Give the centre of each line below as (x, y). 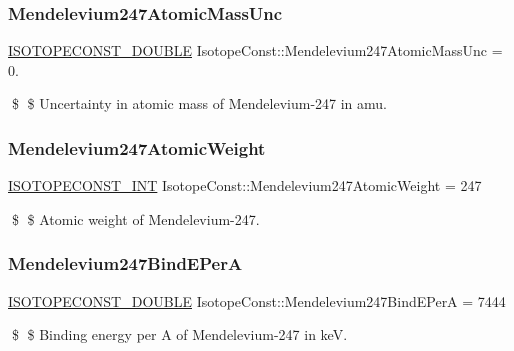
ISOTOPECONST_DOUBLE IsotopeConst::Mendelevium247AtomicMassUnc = (255, 50)
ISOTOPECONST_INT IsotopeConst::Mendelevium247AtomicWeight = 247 (245, 185)
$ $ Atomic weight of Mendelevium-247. (135, 218)
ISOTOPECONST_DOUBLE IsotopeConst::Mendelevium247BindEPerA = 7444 (257, 300)
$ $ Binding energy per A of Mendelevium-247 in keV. (179, 334)
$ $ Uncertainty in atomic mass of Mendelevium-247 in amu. (199, 103)
